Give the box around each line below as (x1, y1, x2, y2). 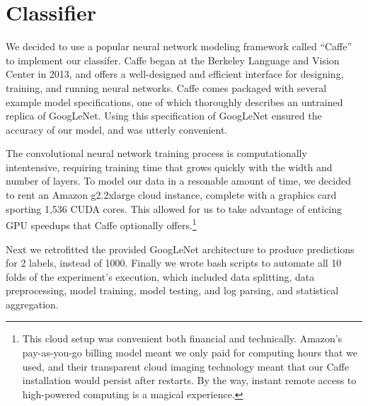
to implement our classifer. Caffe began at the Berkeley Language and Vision (6, 52, 340, 67)
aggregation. (6, 296, 59, 311)
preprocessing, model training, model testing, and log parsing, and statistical (6, 283, 339, 298)
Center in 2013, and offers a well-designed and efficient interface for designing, (6, 66, 344, 81)
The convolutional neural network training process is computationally (6, 146, 307, 161)
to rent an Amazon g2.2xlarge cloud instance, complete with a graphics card (6, 187, 337, 202)
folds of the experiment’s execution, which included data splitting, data (6, 269, 315, 284)
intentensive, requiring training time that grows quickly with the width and (6, 159, 333, 174)
